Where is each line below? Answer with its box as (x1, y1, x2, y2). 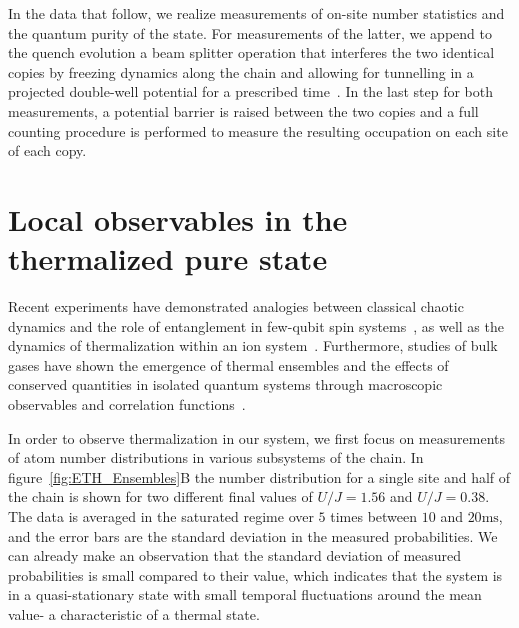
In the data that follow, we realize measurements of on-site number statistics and (8, 3, 505, 23)
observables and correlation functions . (8, 394, 246, 415)
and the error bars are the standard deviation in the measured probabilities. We (8, 525, 498, 546)
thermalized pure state (8, 238, 328, 279)
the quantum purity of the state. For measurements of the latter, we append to (8, 22, 492, 43)
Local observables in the (8, 198, 348, 239)
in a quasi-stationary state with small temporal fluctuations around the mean (8, 584, 482, 605)
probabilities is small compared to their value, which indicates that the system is (8, 564, 503, 585)
